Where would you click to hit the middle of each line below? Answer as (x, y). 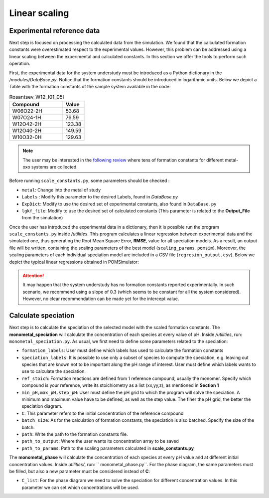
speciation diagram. (42, 406)
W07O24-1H (27, 118)
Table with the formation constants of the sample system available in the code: (90, 87)
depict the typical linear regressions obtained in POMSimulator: (74, 262)
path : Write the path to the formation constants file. (75, 434)
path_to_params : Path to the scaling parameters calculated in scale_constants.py (108, 448)
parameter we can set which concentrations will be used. (80, 487)
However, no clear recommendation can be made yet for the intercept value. (101, 299)
